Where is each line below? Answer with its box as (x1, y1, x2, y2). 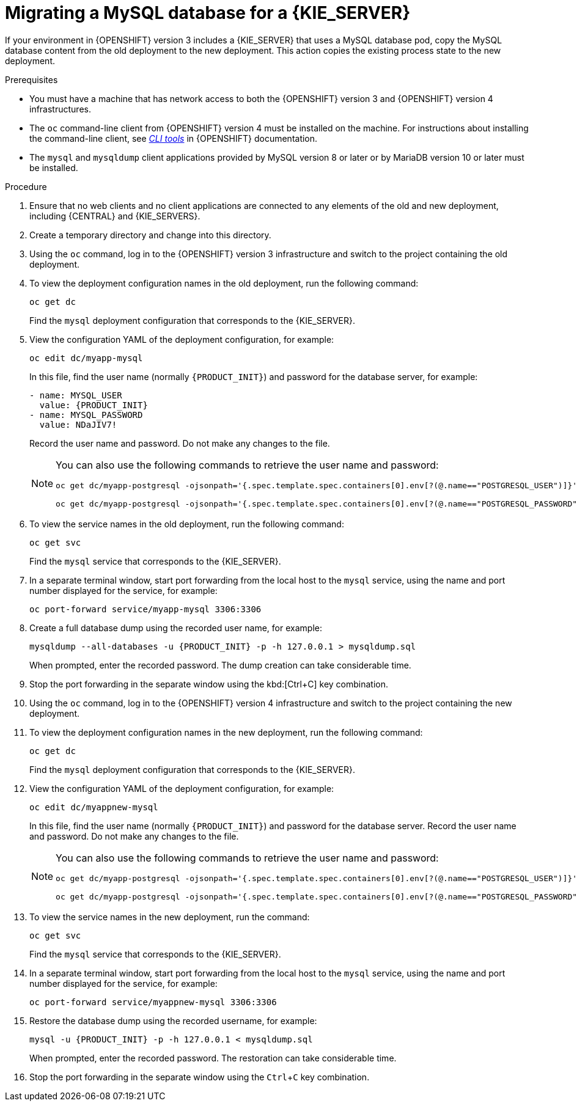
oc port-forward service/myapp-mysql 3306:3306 (29, 604, 262, 614)
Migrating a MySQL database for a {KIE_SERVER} (5, 2, 411, 23)
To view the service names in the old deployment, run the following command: (29, 518, 344, 529)
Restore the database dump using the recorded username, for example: (29, 1015, 317, 1026)
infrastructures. (29, 103, 91, 114)
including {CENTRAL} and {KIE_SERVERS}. (29, 210, 200, 221)
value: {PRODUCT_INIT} (39, 400, 148, 410)
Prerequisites (5, 74, 58, 85)
